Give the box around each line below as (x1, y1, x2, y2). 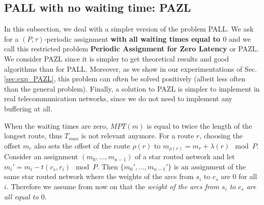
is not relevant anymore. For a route (81, 130, 194, 141)
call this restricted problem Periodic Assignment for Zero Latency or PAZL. (4, 43, 259, 54)
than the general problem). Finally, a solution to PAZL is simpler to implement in (4, 83, 260, 94)
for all (238, 171, 257, 182)
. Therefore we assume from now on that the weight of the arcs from (6, 181, 219, 192)
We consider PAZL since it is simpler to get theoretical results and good (4, 53, 229, 64)
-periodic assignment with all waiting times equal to (44, 33, 220, 44)
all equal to (4, 191, 39, 201)
